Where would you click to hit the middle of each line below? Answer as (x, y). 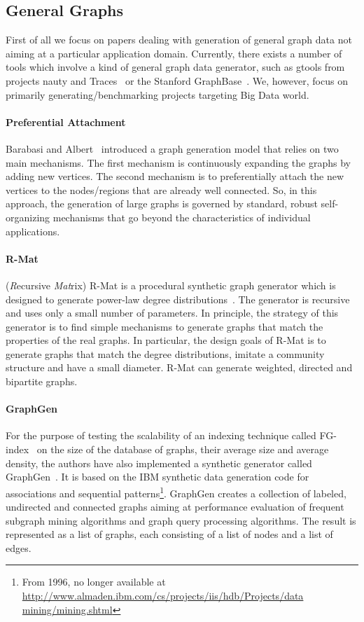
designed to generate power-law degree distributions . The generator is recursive (178, 299)
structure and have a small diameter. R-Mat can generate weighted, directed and (179, 367)
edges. (19, 547)
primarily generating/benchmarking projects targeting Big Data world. (157, 94)
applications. (33, 231)
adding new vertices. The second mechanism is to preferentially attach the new (175, 176)
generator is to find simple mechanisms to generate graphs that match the (164, 326)
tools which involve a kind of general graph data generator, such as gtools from (175, 67)
